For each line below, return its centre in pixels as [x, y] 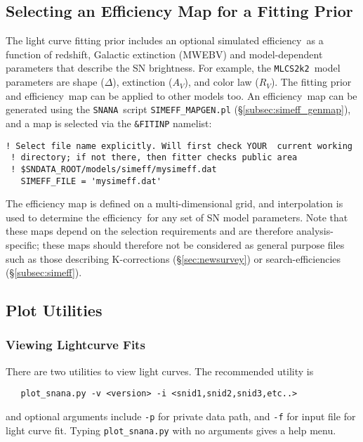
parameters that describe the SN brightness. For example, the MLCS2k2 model [173, 68]
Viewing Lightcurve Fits [75, 345]
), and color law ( [222, 82]
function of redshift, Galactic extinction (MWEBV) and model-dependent [164, 54]
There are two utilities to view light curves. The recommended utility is [160, 371]
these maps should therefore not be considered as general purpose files [193, 244]
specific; [22, 244]
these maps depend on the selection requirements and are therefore [150, 231]
